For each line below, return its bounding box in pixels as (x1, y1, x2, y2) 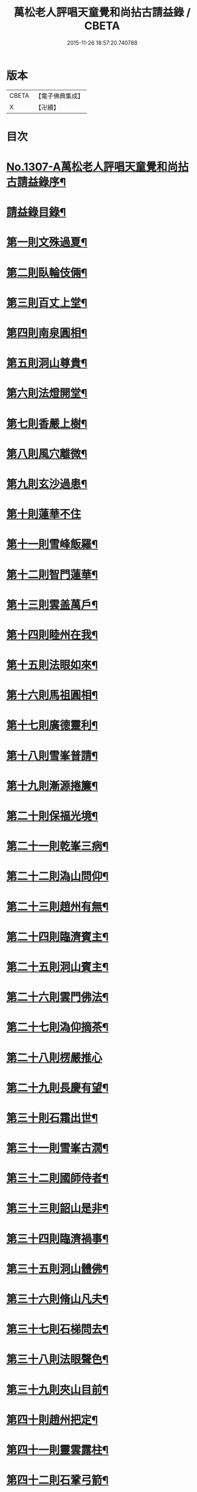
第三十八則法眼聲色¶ (6, 1352, 109, 1366)
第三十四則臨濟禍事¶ (6, 1232, 109, 1246)
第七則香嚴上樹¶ (6, 417, 88, 431)
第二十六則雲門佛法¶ (6, 991, 109, 1004)
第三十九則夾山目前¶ (6, 1383, 109, 1397)
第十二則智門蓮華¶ (6, 568, 98, 581)
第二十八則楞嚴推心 (6, 1050, 103, 1064)
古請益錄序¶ (6, 175, 66, 189)
